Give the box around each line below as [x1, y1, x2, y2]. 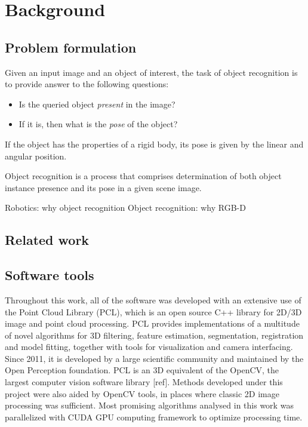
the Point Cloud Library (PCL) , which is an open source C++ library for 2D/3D [5, 305, 302, 318]
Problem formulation [5, 38, 137, 56]
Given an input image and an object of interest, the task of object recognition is [5, 66, 298, 78]
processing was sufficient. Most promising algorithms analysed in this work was [5, 399, 294, 411]
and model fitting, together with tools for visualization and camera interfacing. [5, 340, 293, 353]
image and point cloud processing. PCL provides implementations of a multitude [5, 317, 300, 330]
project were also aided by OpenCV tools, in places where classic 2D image [5, 387, 279, 400]
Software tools [5, 266, 94, 284]
